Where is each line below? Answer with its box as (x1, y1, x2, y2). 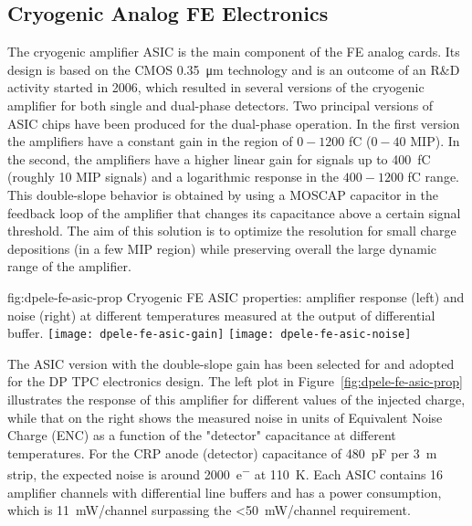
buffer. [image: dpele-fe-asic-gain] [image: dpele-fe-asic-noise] (7, 323, 412, 342)
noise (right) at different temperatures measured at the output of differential (7, 305, 435, 324)
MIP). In (410, 131, 460, 151)
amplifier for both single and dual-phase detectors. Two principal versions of (7, 95, 434, 114)
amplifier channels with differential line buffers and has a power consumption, (7, 482, 442, 501)
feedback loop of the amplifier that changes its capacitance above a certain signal (7, 203, 461, 222)
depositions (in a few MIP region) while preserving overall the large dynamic (7, 238, 437, 258)
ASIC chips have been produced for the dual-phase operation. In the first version (7, 113, 460, 132)
